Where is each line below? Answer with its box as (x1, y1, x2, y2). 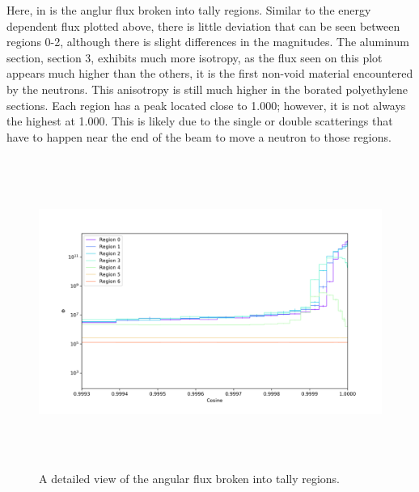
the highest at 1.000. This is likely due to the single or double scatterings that (6, 112, 393, 129)
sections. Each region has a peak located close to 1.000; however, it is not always (6, 96, 406, 113)
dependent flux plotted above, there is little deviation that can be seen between (6, 17, 400, 34)
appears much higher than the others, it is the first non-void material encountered (6, 65, 413, 82)
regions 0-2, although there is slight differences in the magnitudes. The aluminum (6, 33, 409, 50)
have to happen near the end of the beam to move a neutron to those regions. (6, 128, 391, 145)
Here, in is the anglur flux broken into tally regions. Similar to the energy (6, 2, 371, 18)
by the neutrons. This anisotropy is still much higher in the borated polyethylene (6, 80, 408, 97)
